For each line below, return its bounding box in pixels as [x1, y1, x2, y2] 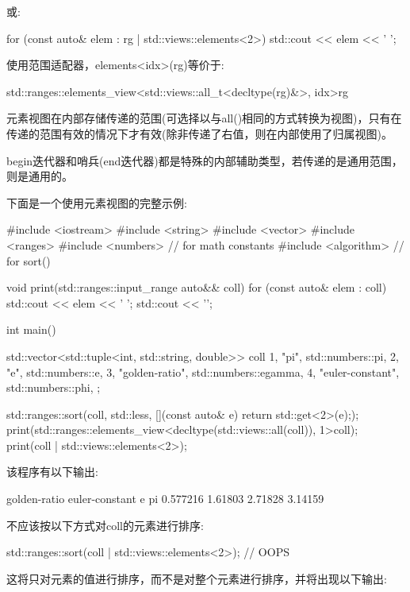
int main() [6, 321, 56, 338]
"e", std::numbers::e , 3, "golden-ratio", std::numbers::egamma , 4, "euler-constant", [6, 363, 400, 380]
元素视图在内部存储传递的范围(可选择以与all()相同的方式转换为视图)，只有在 [6, 110, 402, 126]
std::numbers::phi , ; [6, 379, 101, 396]
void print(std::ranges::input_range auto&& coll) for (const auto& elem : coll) [6, 279, 387, 296]
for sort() [6, 252, 51, 269]
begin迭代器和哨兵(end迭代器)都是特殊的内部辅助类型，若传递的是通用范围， [6, 152, 403, 168]
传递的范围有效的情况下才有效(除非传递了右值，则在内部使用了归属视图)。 [6, 125, 393, 141]
